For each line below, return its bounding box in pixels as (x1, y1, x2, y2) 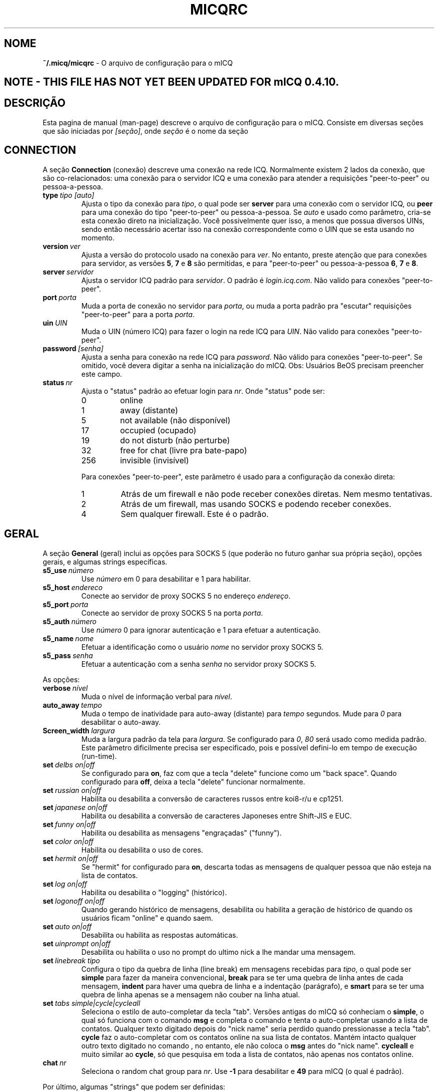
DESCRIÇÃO (4, 97, 65, 110)
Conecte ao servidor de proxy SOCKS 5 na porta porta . (81, 608, 263, 617)
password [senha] (42, 344, 103, 353)
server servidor (42, 267, 94, 276)
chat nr (42, 1058, 66, 1067)
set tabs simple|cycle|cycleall (42, 998, 140, 1007)
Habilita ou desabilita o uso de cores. (81, 845, 203, 854)
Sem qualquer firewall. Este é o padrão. (120, 508, 269, 519)
